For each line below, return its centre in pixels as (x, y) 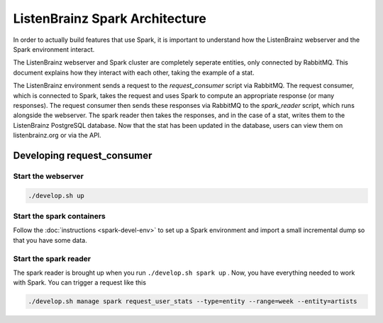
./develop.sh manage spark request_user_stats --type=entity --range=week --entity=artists (193, 301)
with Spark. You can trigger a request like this (80, 283)
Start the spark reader (52, 258)
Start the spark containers (59, 216)
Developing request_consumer (83, 155)
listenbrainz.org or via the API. (57, 136)
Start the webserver (49, 176)
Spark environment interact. (54, 49)
